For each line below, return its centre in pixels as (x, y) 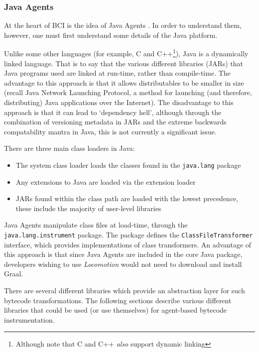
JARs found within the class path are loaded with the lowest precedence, (127, 198)
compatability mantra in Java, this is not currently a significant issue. (110, 131)
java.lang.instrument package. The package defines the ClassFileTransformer (129, 235)
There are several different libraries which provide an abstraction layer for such (125, 291)
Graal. (14, 274)
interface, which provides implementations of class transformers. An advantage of (128, 244)
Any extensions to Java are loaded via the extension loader (106, 181)
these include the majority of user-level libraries (88, 208)
